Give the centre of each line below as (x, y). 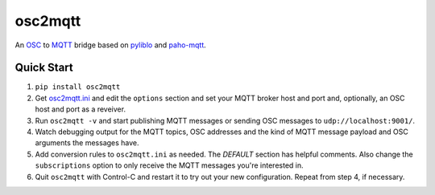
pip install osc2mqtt (78, 87)
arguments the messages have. (87, 143)
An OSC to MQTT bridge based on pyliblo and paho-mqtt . (111, 45)
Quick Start (44, 68)
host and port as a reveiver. (81, 109)
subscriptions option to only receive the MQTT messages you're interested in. (169, 165)
